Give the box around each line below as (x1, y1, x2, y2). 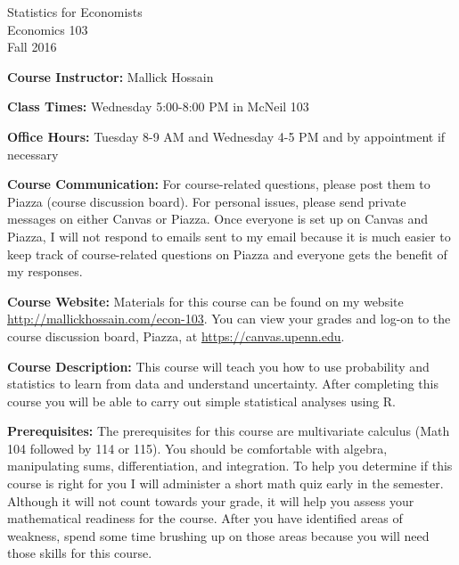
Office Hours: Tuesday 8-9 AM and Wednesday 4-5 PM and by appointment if (7, 127, 446, 145)
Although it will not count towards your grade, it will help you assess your (7, 491, 414, 510)
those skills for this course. (7, 544, 152, 562)
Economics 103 (7, 20, 88, 38)
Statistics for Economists (7, 3, 143, 20)
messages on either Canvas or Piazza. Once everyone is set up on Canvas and (7, 209, 429, 228)
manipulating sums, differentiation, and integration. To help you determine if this (7, 456, 453, 475)
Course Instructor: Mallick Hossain (7, 67, 214, 86)
